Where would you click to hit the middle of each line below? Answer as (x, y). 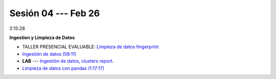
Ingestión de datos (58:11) (49, 54)
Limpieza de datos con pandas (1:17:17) (63, 68)
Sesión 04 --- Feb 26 (55, 13)
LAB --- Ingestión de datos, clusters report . (68, 61)
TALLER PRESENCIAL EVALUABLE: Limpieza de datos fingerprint (90, 47)
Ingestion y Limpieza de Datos (42, 37)
